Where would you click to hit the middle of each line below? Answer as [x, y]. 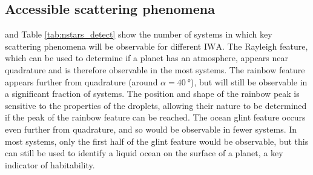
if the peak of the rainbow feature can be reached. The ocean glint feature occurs [155, 117]
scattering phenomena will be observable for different [103, 46]
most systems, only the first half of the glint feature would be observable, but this [157, 141]
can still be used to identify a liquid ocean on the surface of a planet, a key [144, 153]
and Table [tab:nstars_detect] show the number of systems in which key [139, 34]
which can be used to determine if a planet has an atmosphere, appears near [147, 58]
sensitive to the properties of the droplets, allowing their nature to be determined [156, 105]
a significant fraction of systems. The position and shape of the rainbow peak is [152, 94]
